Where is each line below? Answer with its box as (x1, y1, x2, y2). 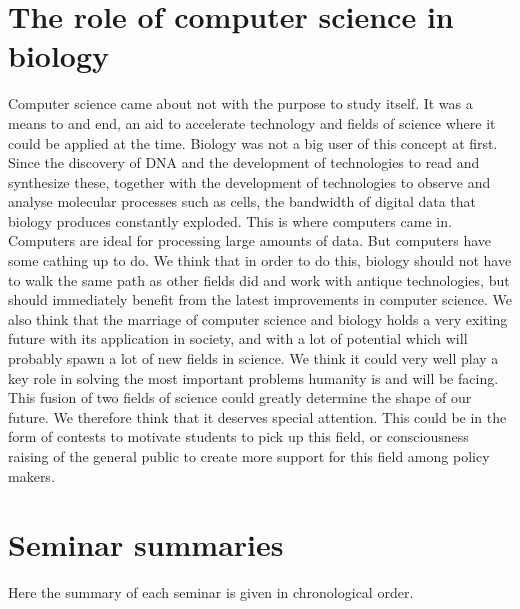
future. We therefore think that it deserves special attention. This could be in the (8, 406, 507, 427)
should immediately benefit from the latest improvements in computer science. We (8, 289, 512, 310)
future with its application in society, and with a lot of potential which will (8, 328, 468, 349)
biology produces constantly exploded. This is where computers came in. (8, 210, 452, 231)
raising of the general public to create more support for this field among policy (8, 446, 490, 466)
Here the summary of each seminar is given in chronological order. (8, 582, 414, 603)
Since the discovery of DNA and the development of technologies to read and (8, 152, 480, 173)
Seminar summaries (8, 524, 284, 565)
